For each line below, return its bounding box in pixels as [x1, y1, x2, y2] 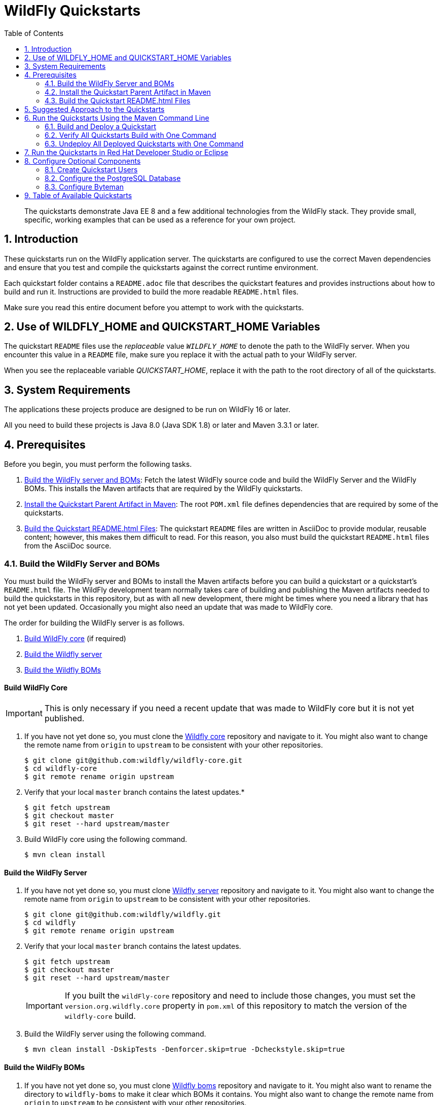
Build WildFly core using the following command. [24, 835, 188, 844]
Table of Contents [4, 28, 64, 38]
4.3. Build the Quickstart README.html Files [45, 96, 191, 105]
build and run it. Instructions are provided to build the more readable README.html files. [4, 287, 299, 296]
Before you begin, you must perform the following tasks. [4, 460, 192, 469]
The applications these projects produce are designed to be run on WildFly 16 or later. [4, 405, 290, 414]
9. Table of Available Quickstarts [24, 191, 132, 200]
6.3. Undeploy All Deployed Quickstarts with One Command [45, 139, 244, 148]
